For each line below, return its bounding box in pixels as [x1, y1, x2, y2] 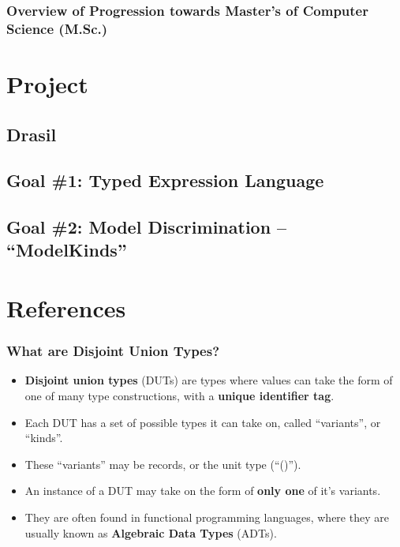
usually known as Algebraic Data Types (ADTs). [24, 524, 277, 541]
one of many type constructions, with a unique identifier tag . [24, 388, 335, 404]
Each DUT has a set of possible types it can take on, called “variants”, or [24, 414, 381, 430]
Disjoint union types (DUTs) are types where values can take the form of [24, 372, 393, 388]
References [6, 292, 126, 324]
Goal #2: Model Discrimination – [6, 215, 287, 239]
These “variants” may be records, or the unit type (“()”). [24, 455, 301, 472]
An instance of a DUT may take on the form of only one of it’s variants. [24, 482, 381, 499]
